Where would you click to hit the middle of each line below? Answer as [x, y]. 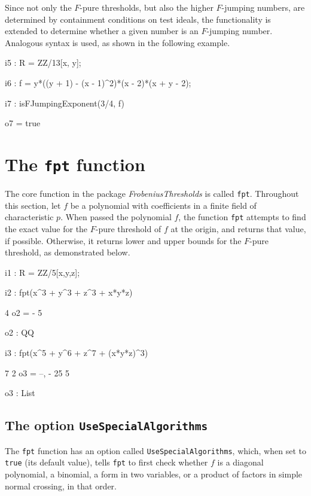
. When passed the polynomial [116, 217]
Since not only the [38, 7]
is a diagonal [240, 462]
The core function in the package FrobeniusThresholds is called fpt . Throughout [152, 193]
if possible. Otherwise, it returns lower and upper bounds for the [123, 240]
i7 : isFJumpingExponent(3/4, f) [65, 103]
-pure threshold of [128, 228]
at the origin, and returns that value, [238, 228]
